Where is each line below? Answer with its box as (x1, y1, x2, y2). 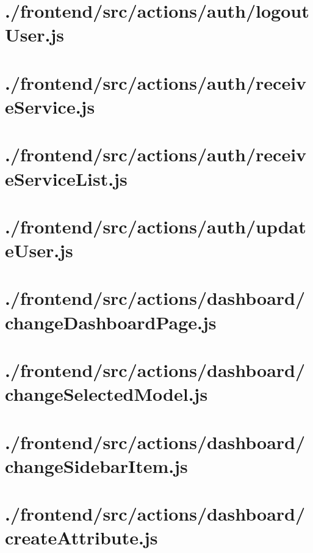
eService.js (5, 93, 95, 119)
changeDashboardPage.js (5, 309, 217, 334)
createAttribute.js (5, 525, 158, 550)
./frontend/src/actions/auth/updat (5, 213, 306, 238)
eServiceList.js (5, 166, 128, 191)
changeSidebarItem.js (5, 453, 188, 478)
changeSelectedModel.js (5, 381, 208, 406)
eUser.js (5, 238, 73, 263)
